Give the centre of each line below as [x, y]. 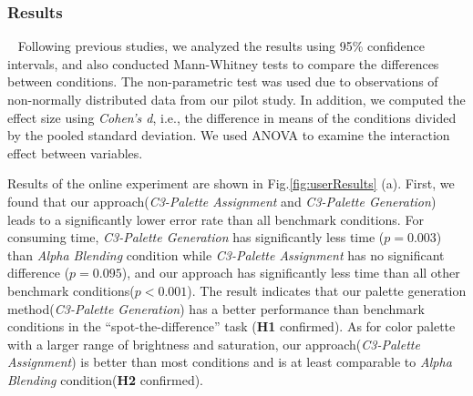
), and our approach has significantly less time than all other [291, 273]
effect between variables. [75, 152]
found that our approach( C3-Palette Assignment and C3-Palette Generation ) [222, 201]
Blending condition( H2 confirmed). [106, 379]
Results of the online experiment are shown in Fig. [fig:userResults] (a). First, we [231, 183]
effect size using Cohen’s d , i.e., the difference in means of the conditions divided [232, 117]
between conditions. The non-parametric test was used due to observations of [223, 81]
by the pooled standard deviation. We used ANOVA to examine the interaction [229, 135]
